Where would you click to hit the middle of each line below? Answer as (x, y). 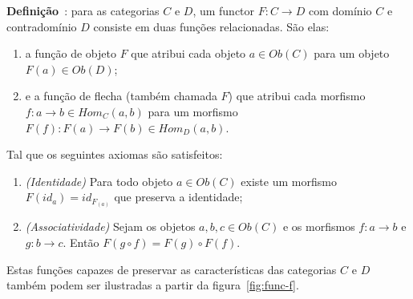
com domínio (340, 10)
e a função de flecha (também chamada (121, 96)
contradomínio (42, 26)
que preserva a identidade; (178, 197)
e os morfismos (319, 226)
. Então (81, 242)
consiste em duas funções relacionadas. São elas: (211, 26)
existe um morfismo (289, 181)
